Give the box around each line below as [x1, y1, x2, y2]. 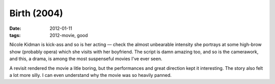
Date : [9, 25, 21, 31]
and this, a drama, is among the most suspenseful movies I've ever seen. [9, 56, 162, 62]
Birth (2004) [9, 8, 63, 19]
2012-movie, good [49, 32, 88, 38]
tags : [9, 32, 21, 38]
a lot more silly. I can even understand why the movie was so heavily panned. [9, 72, 172, 78]
